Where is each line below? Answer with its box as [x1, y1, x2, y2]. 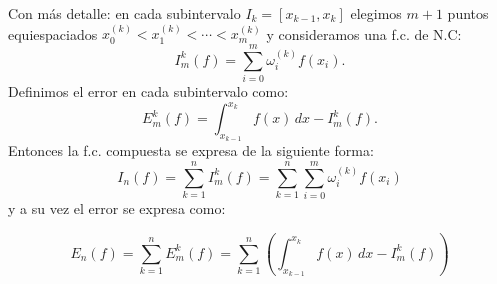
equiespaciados [8, 23, 98, 44]
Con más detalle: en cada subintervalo [8, 3, 241, 23]
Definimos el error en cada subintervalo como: [8, 81, 289, 102]
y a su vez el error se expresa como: [8, 198, 226, 219]
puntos [447, 3, 489, 23]
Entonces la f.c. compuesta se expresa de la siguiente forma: [8, 140, 374, 161]
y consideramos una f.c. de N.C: [266, 23, 462, 44]
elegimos [350, 3, 402, 23]
